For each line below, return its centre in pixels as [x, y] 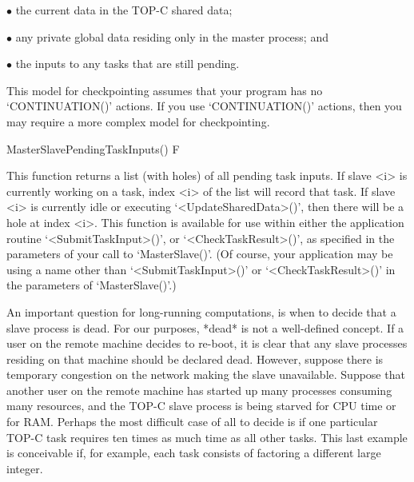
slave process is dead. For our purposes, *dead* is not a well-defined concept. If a [205, 327]
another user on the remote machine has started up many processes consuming [199, 390]
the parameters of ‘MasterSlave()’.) [92, 285]
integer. [25, 468]
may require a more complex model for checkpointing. [138, 121]
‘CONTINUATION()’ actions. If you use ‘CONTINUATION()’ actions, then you [204, 106]
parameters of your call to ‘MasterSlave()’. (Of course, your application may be [200, 254]
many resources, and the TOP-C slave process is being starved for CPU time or [201, 406]
